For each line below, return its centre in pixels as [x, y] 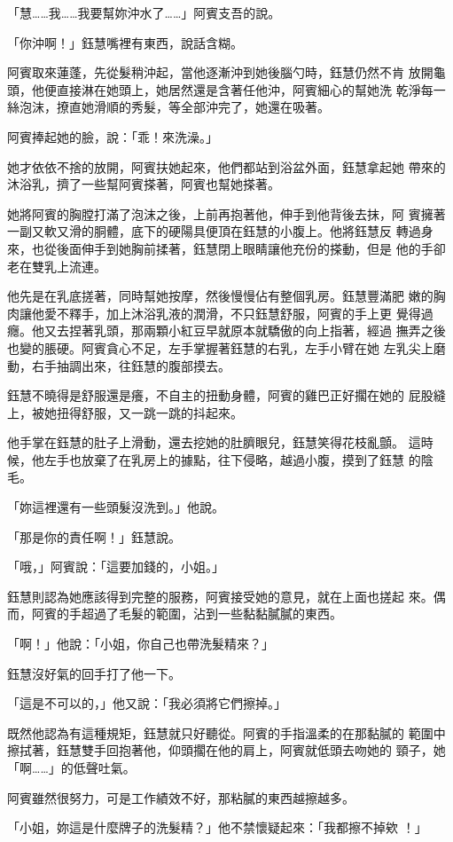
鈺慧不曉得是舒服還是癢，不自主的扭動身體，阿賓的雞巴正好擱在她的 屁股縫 [226, 395]
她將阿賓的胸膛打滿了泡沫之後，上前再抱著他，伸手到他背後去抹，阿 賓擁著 [226, 213]
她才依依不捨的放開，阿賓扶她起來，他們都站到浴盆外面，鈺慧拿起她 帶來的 [226, 166]
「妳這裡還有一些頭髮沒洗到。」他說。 [116, 507]
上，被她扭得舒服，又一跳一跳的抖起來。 [125, 412]
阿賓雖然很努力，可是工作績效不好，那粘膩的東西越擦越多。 [181, 797]
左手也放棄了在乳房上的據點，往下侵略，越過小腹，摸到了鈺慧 [224, 459]
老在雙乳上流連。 [57, 266]
